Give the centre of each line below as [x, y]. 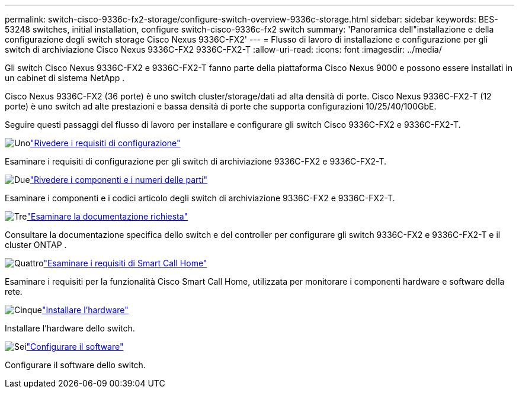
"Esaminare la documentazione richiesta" [108, 216]
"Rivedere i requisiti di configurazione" [105, 143]
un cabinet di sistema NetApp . [65, 78]
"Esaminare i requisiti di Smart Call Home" [125, 263]
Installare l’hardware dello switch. [70, 328]
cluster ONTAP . [36, 245]
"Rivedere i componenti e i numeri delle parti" [118, 180]
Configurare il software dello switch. [75, 365]
